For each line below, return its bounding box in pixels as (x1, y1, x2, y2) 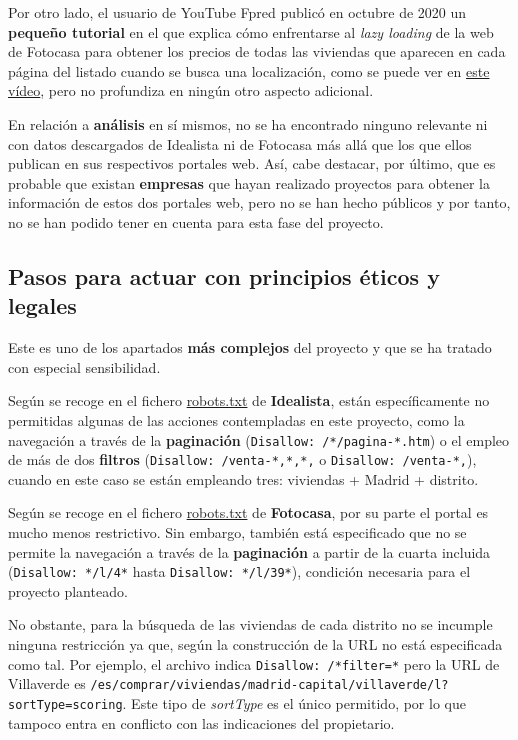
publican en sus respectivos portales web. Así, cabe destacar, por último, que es (8, 153, 496, 174)
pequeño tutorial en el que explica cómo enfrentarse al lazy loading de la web (8, 21, 494, 42)
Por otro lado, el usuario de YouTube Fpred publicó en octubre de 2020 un (8, 2, 467, 22)
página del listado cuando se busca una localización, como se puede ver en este (8, 60, 490, 81)
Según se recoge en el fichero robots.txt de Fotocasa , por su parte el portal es (8, 502, 489, 523)
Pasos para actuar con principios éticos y (8, 260, 440, 291)
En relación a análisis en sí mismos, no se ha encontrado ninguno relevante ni (8, 113, 488, 134)
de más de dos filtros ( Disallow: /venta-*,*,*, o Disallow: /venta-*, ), (8, 449, 477, 470)
